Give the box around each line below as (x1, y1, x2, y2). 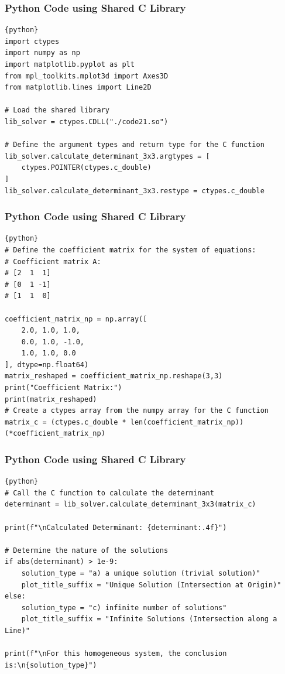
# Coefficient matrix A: (5, 257, 101, 266)
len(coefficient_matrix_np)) (130, 418, 244, 426)
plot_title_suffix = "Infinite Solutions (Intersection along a (21, 615, 277, 624)
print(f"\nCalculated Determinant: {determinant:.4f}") (5, 523, 227, 532)
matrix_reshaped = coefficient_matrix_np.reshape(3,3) (5, 372, 223, 381)
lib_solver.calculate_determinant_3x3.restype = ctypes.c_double (5, 186, 265, 195)
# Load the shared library (5, 106, 109, 115)
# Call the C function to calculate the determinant (5, 488, 214, 497)
